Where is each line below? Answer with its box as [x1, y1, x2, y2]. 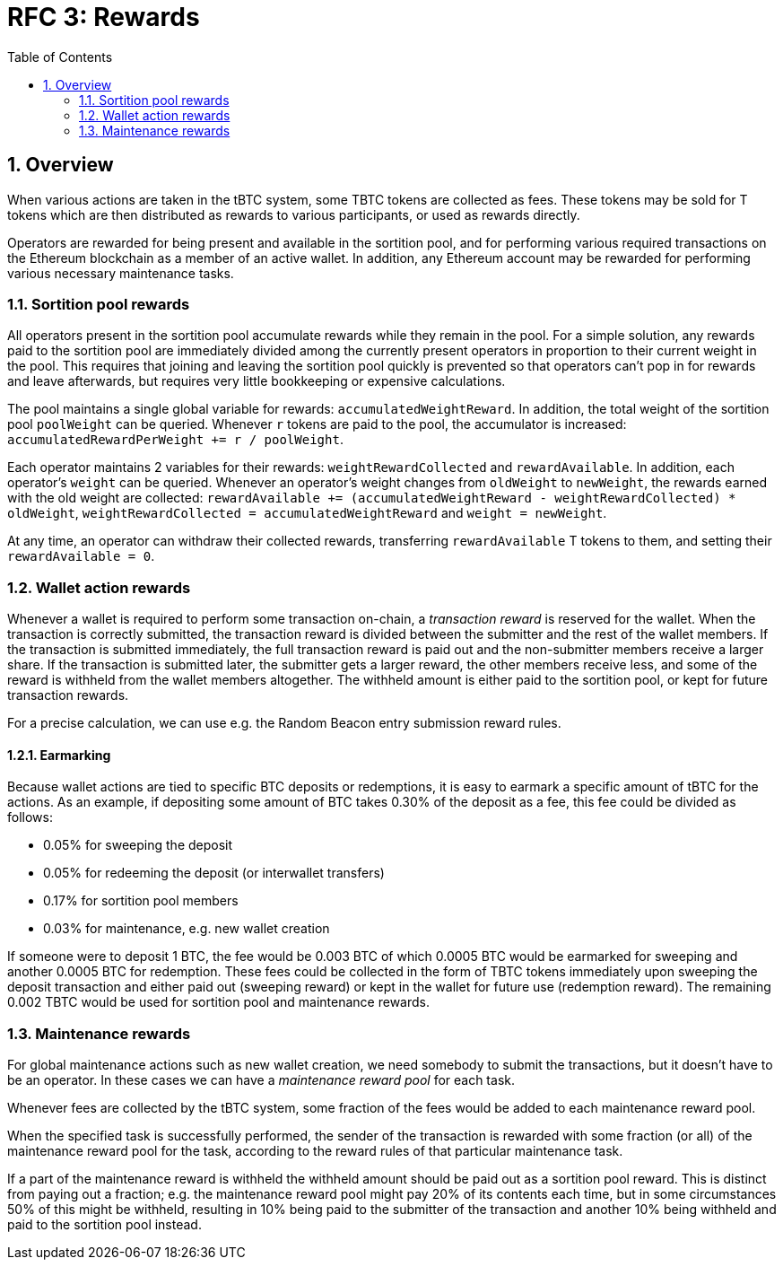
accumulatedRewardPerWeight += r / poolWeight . [7, 432, 344, 448]
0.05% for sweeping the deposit [43, 837, 233, 853]
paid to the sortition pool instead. [7, 1217, 202, 1233]
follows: [7, 809, 53, 826]
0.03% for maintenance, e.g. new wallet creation [43, 921, 330, 937]
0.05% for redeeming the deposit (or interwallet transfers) [43, 865, 385, 881]
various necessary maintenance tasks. [7, 265, 234, 281]
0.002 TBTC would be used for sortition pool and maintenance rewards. [7, 994, 430, 1010]
